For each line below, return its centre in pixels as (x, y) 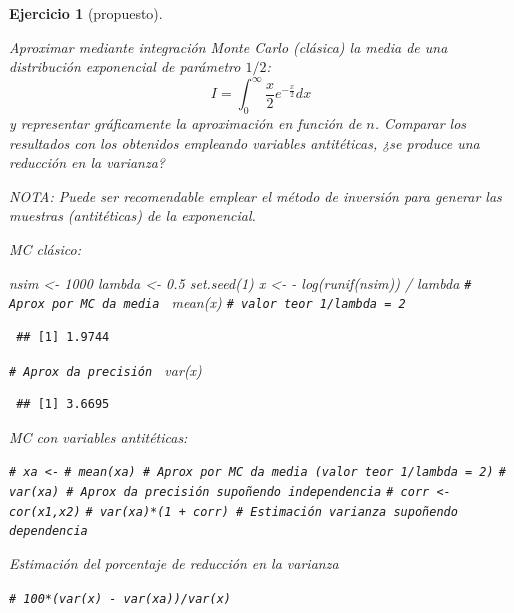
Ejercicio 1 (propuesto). (86, 13)
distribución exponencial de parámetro (125, 66)
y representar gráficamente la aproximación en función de (185, 123)
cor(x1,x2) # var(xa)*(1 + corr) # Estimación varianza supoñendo (233, 511)
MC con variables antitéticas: (98, 436)
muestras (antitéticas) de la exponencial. (132, 215)
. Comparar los (420, 123)
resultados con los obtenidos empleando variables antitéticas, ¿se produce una (244, 142)
